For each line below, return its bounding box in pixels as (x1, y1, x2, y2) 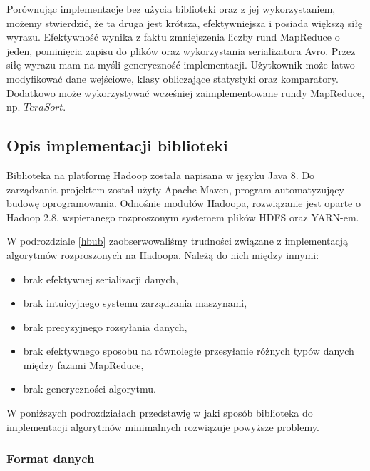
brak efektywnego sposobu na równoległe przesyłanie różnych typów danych (23, 343, 354, 358)
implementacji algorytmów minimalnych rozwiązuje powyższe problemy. (6, 419, 319, 434)
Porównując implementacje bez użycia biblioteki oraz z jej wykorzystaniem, (6, 1, 336, 16)
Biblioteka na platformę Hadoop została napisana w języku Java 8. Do (6, 167, 315, 182)
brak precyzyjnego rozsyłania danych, (23, 319, 187, 334)
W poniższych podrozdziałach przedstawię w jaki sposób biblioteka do (6, 405, 313, 420)
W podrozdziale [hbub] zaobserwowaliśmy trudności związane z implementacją (6, 233, 349, 248)
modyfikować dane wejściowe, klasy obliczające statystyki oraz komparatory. (6, 71, 339, 86)
